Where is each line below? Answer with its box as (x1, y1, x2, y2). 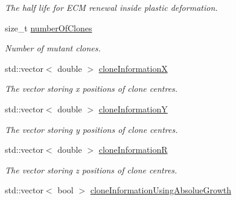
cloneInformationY (98, 102, 168, 115)
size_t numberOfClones (5, 21, 92, 34)
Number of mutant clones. (5, 42, 101, 54)
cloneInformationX (98, 62, 168, 74)
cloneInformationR (98, 143, 168, 156)
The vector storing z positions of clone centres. (5, 163, 177, 176)
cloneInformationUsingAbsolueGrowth (90, 184, 231, 196)
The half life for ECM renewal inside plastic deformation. (5, 1, 218, 13)
